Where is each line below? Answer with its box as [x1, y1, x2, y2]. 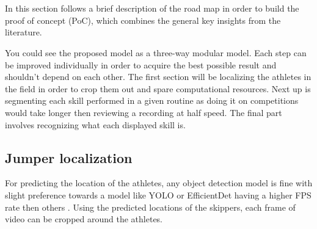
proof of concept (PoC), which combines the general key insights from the [5, 13, 281, 26]
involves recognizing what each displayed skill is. [5, 118, 186, 131]
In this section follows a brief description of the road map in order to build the [5, 2, 299, 15]
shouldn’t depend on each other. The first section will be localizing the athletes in [5, 70, 312, 83]
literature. [5, 26, 42, 38]
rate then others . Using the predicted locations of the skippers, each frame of [5, 200, 296, 213]
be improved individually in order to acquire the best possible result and [5, 58, 277, 71]
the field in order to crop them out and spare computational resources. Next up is [5, 82, 311, 95]
